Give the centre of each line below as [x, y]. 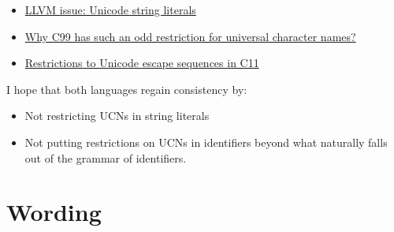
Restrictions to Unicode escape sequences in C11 [142, 63]
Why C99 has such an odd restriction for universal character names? [190, 36]
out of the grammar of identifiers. [106, 157]
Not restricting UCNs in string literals [117, 116]
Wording [54, 212]
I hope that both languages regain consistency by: [127, 89]
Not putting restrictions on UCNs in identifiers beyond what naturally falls [206, 142]
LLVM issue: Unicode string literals [110, 9]
